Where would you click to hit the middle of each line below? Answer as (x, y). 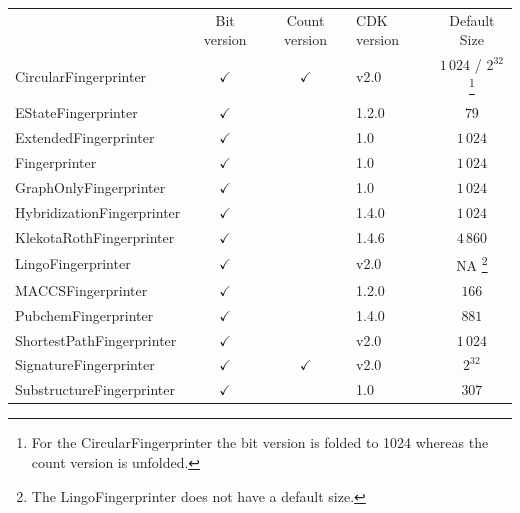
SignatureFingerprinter (85, 364)
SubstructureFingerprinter (95, 389)
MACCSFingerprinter (81, 289)
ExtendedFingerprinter (85, 137)
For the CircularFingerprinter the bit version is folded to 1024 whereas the (260, 442)
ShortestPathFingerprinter (96, 339)
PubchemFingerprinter (84, 314)
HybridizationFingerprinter (98, 211)
